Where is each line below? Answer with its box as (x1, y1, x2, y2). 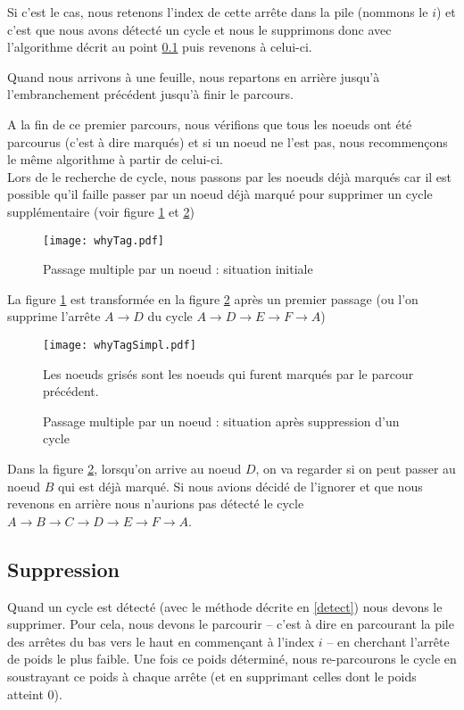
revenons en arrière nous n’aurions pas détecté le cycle (7, 494, 304, 513)
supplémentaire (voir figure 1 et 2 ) (7, 202, 195, 220)
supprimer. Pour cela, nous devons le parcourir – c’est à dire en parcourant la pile (7, 615, 454, 633)
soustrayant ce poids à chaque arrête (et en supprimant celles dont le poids (7, 666, 417, 685)
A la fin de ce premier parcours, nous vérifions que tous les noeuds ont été (7, 114, 412, 133)
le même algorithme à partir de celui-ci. (7, 150, 223, 169)
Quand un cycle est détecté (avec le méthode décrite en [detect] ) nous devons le (7, 597, 443, 615)
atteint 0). (7, 684, 62, 703)
